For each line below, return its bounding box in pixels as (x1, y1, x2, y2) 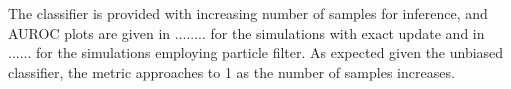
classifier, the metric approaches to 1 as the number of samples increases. (8, 61, 455, 82)
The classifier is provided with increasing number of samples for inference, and (8, 3, 488, 23)
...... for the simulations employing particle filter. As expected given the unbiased (8, 42, 504, 63)
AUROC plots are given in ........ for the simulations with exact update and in (8, 22, 485, 43)
